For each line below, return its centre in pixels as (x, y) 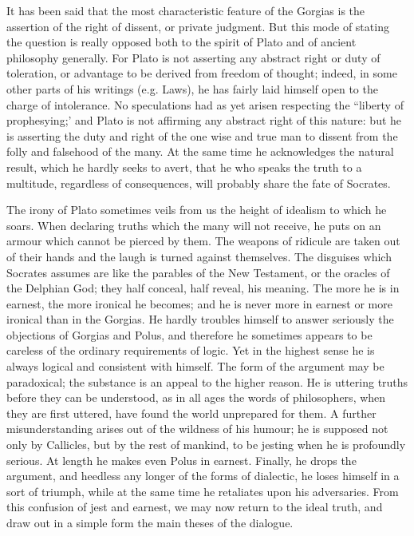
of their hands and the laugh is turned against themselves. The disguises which (199, 256)
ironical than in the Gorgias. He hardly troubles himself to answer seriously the (200, 319)
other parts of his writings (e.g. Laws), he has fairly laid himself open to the (192, 88)
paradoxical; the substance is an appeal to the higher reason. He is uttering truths (207, 381)
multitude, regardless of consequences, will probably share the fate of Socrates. (199, 183)
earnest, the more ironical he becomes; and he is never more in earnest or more (199, 303)
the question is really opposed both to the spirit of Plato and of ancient (181, 42)
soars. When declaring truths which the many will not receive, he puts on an (194, 225)
